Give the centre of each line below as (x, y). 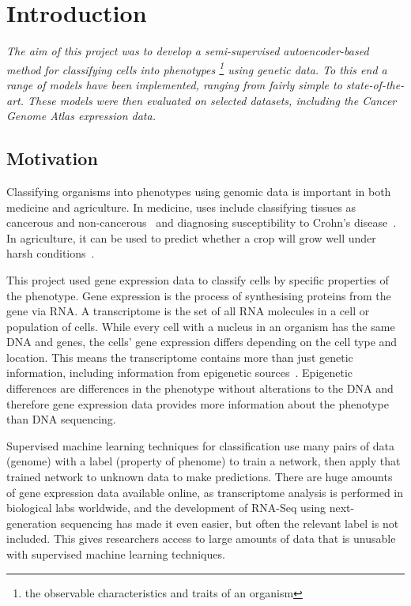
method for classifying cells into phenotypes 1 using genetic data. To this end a (197, 68)
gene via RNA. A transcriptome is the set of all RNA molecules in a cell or (188, 311)
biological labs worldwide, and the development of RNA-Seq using (166, 508)
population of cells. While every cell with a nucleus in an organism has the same (201, 326)
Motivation (52, 158)
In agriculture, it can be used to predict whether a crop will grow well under (191, 237)
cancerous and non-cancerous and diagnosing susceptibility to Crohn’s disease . (202, 222)
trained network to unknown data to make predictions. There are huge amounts (200, 477)
